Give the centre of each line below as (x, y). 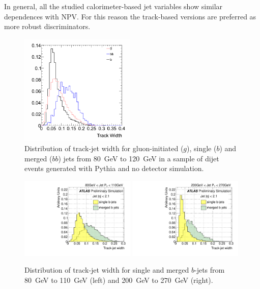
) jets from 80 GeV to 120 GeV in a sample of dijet (139, 158)
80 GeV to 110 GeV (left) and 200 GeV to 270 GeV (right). (119, 280)
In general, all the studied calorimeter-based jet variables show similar (113, 6)
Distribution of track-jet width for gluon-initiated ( (104, 148)
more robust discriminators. (47, 26)
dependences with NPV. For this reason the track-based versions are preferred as (130, 16)
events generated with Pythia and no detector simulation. (114, 168)
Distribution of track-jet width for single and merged (107, 270)
